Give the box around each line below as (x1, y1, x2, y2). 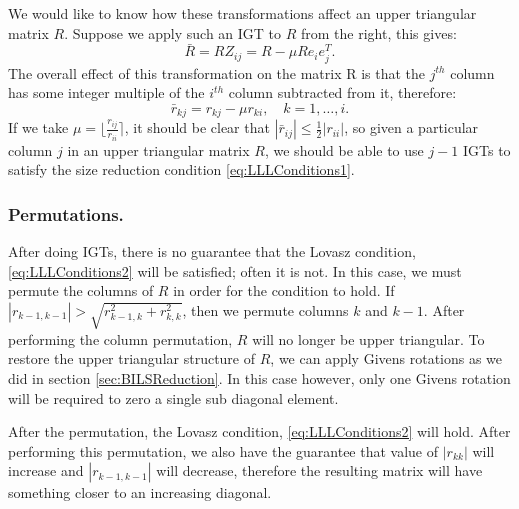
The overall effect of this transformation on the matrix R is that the (8, 62, 426, 83)
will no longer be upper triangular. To (252, 328, 485, 349)
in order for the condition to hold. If (173, 280, 395, 301)
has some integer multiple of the (8, 82, 205, 103)
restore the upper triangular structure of (8, 348, 256, 369)
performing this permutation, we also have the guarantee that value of (8, 440, 439, 461)
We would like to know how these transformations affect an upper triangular (8, 3, 477, 23)
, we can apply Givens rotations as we (270, 348, 503, 369)
